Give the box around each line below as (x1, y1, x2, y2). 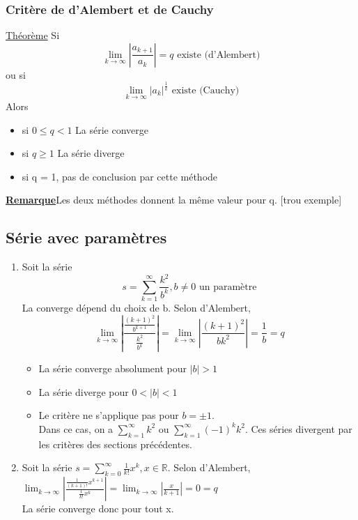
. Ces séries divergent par (244, 421, 352, 436)
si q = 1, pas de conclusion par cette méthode (22, 169, 218, 183)
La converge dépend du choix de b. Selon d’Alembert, (22, 300, 251, 315)
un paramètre (199, 282, 257, 292)
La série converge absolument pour (38, 361, 187, 376)
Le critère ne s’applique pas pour (38, 408, 179, 422)
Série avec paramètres (6, 227, 167, 248)
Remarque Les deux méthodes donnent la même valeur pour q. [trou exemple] (6, 192, 342, 207)
